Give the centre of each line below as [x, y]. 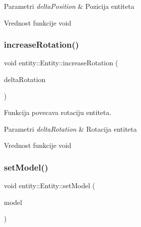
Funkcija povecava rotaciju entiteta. [58, 112]
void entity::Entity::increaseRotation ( [61, 63]
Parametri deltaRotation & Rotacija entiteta [70, 128]
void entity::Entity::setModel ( [50, 185]
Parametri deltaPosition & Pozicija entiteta [69, 6]
